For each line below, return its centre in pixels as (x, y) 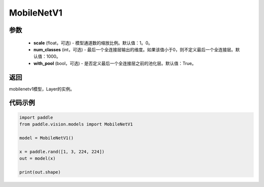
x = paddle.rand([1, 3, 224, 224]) (62, 152)
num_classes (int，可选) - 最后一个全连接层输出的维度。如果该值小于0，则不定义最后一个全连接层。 (134, 49)
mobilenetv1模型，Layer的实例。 (42, 89)
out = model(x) (37, 158)
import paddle (36, 117)
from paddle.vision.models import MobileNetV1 (76, 124)
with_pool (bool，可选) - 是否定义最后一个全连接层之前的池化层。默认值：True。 (115, 63)
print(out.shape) (40, 172)
